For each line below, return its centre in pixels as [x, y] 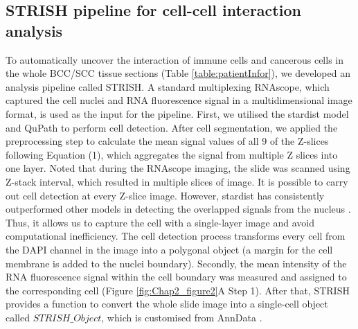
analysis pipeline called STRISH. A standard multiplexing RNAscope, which [168, 86]
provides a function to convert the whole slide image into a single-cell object [167, 304]
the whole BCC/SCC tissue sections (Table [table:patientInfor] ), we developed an [178, 73]
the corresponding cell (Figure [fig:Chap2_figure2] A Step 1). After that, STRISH [178, 290]
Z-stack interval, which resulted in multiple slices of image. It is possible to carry [177, 181]
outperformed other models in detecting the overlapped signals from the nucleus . [178, 209]
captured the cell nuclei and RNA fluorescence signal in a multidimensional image [179, 100]
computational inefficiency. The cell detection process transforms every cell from [176, 236]
